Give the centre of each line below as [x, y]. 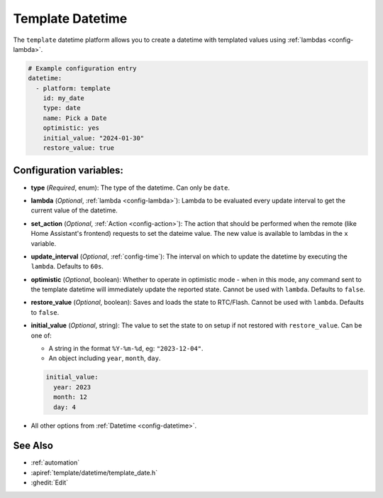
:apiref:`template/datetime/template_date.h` [94, 472]
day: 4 [65, 407]
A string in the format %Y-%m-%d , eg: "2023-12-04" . [126, 349]
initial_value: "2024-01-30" [94, 138]
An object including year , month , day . [105, 358]
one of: [41, 335]
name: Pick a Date [75, 118]
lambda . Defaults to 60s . [67, 266]
